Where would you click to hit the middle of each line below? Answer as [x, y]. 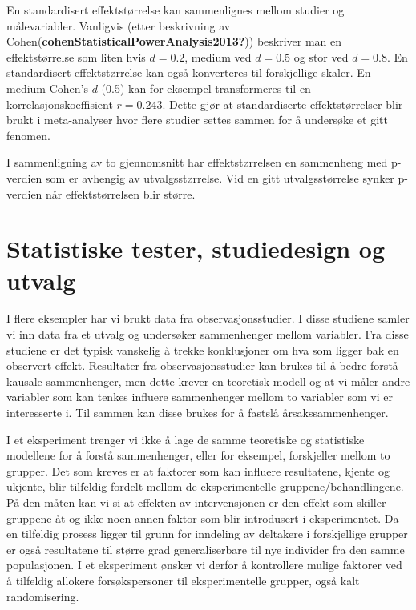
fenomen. [28, 135]
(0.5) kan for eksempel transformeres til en [206, 88]
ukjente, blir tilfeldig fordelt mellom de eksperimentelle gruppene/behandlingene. [205, 486]
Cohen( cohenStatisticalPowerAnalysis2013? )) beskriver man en [174, 41]
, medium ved [218, 56]
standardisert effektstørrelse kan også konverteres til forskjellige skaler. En [189, 72]
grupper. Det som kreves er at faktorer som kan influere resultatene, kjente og [198, 470]
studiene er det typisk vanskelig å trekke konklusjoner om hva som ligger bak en [203, 349]
